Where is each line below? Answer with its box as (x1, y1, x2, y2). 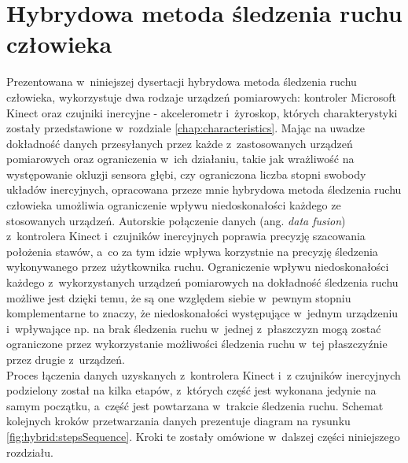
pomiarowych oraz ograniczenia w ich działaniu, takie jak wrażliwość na (6, 150, 355, 167)
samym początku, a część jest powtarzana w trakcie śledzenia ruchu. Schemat (6, 397, 384, 413)
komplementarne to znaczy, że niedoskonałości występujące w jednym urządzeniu (6, 305, 399, 321)
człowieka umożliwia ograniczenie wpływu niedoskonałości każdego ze (6, 197, 341, 213)
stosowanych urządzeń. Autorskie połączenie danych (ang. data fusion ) (6, 212, 346, 228)
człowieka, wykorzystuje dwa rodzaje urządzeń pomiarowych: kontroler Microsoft (6, 88, 396, 105)
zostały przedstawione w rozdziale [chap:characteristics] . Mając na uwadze (6, 120, 365, 136)
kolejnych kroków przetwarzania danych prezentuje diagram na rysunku (6, 413, 351, 429)
